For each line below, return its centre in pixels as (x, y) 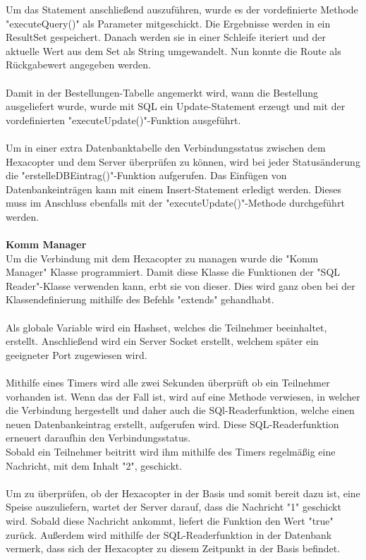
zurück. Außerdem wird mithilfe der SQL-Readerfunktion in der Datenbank (169, 534)
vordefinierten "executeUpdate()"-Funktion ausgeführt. (123, 120)
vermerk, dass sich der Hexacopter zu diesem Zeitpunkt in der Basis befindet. (173, 548)
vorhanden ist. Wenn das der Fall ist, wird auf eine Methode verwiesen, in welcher (183, 396)
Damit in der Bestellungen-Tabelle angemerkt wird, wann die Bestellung (162, 92)
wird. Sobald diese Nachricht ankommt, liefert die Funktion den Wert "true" (170, 520)
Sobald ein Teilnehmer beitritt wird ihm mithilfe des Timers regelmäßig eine (171, 451)
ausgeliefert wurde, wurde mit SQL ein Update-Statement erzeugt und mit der (176, 106)
